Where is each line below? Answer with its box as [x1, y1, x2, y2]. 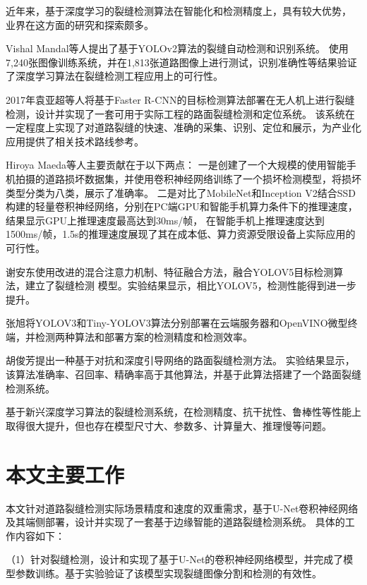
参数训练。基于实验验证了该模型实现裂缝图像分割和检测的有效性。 [15, 565, 322, 580]
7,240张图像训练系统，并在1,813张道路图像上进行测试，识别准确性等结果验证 [6, 54, 357, 69]
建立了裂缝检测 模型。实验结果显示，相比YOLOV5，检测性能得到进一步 [25, 278, 356, 293]
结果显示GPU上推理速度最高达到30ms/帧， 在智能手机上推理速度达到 [6, 212, 325, 227]
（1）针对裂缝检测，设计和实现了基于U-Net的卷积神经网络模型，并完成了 [6, 552, 344, 567]
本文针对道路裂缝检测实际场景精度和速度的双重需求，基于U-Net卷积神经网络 [6, 500, 359, 515]
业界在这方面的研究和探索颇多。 [6, 17, 154, 32]
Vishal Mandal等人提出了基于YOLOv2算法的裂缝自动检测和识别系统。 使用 [6, 41, 349, 56]
